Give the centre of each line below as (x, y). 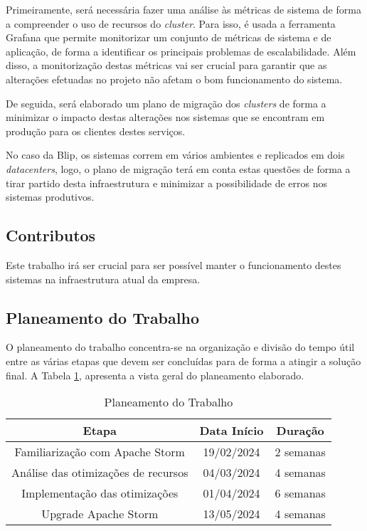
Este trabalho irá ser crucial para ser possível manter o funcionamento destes (174, 264)
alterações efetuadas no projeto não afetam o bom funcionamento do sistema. (174, 79)
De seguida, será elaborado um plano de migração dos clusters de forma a (166, 103)
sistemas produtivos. (50, 197)
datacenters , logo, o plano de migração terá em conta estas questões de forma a (178, 168)
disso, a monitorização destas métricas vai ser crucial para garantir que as (166, 65)
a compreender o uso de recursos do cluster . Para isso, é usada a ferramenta (171, 23)
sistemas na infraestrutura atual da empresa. (103, 279)
